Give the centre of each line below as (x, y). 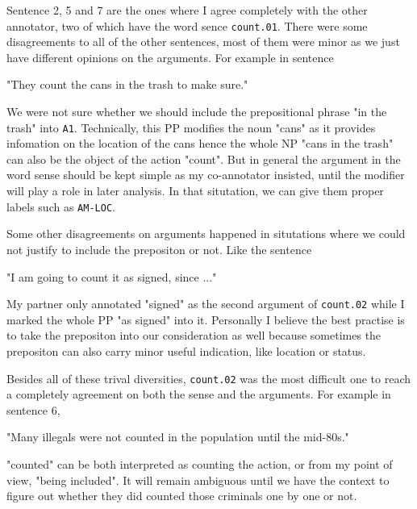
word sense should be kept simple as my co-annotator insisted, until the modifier (206, 175)
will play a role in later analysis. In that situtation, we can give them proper (195, 191)
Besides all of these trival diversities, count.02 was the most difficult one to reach (209, 378)
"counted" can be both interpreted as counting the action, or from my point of (200, 463)
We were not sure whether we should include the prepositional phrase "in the (197, 112)
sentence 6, (33, 409)
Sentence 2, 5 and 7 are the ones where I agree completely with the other (187, 10)
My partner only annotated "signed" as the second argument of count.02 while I (206, 304)
